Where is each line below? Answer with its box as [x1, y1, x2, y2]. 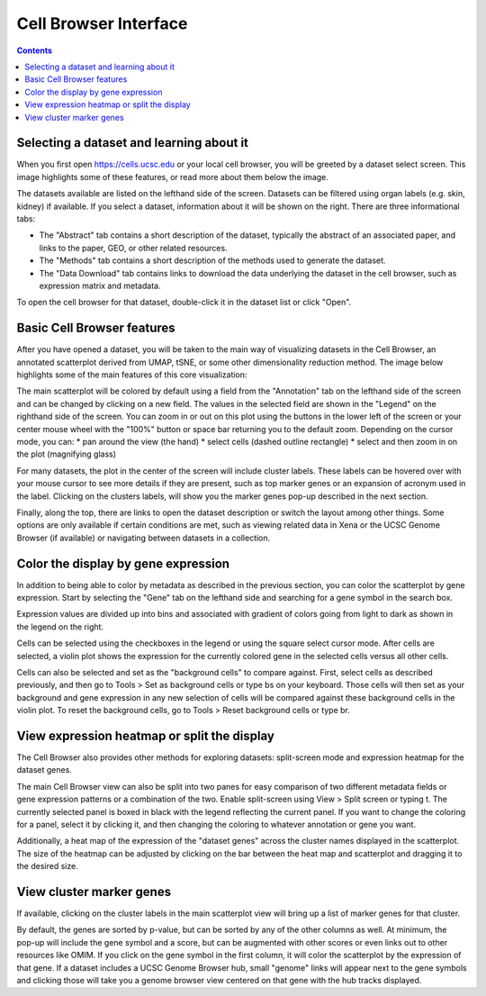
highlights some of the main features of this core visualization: [16, 369, 247, 380]
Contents [16, 45, 53, 56]
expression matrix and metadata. [39, 280, 161, 291]
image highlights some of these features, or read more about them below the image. [16, 171, 328, 182]
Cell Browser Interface [16, 14, 188, 33]
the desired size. [16, 861, 78, 872]
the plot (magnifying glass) [16, 448, 117, 459]
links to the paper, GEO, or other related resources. [39, 242, 229, 253]
